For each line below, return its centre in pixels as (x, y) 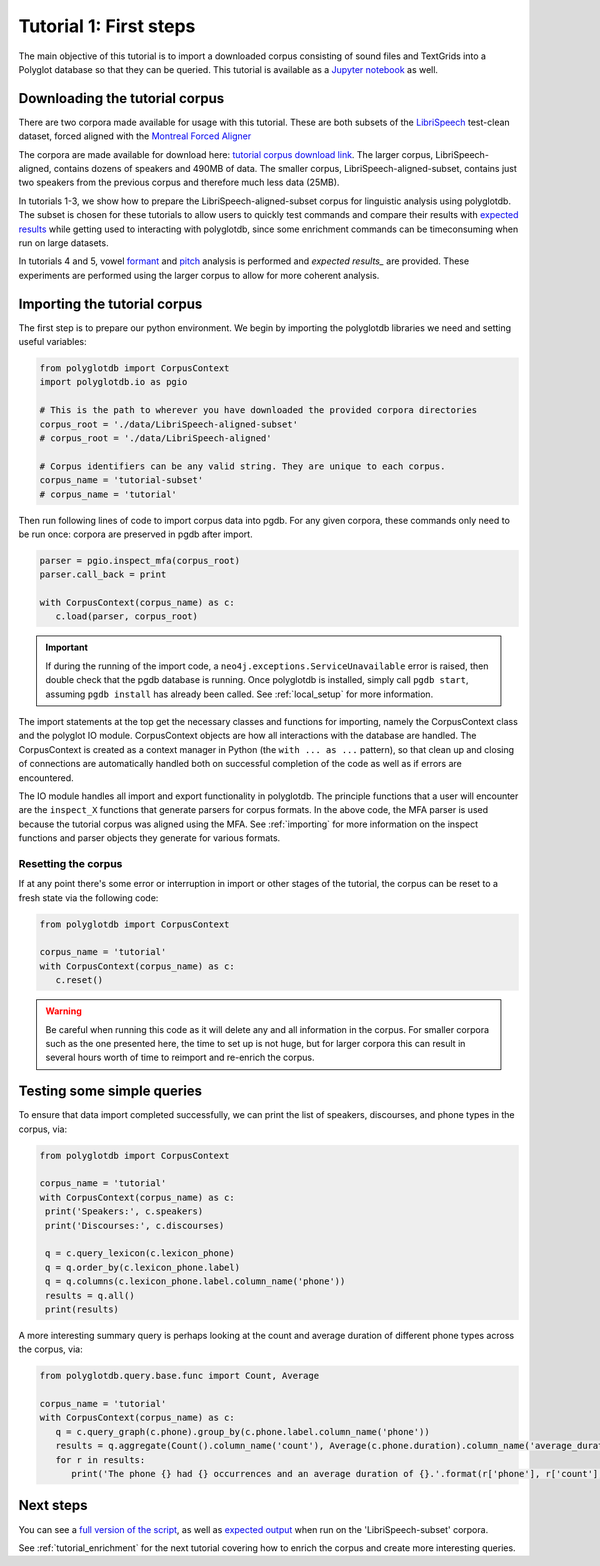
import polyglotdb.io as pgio (113, 382)
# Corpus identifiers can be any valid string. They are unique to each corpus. (242, 466)
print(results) (82, 1309)
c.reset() (79, 980)
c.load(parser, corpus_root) (127, 616)
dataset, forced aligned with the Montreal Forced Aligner (135, 136)
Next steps (53, 1505)
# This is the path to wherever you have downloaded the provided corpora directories (258, 410)
